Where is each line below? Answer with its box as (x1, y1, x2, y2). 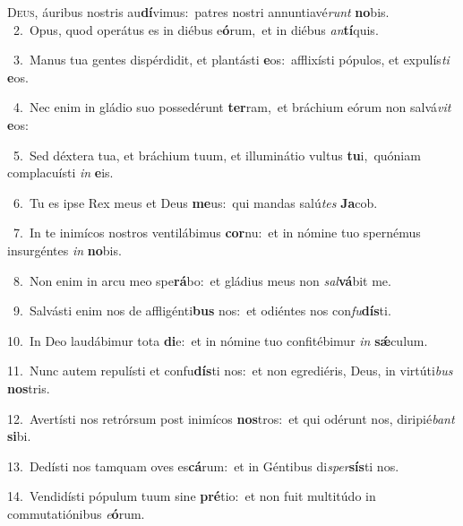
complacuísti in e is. (7, 163, 114, 182)
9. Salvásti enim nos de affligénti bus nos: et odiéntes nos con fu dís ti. (13, 301, 391, 320)
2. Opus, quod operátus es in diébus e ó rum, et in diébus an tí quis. (13, 20, 379, 39)
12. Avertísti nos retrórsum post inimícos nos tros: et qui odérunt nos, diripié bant (7, 409, 455, 427)
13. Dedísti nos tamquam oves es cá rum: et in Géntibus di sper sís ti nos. (7, 456, 399, 475)
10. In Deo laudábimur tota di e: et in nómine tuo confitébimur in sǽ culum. (7, 331, 428, 349)
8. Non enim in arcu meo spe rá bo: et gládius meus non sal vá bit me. (13, 271, 391, 289)
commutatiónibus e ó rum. (7, 504, 145, 522)
